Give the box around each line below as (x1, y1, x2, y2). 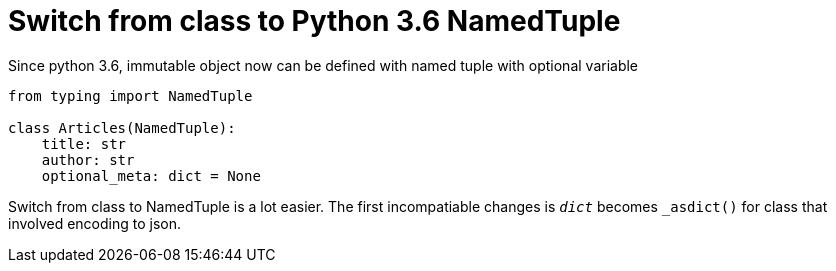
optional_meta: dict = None (41, 167, 261, 184)
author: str (41, 151, 135, 168)
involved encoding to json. (8, 214, 182, 232)
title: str (41, 135, 127, 152)
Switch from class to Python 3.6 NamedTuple (8, 4, 621, 38)
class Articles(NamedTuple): (8, 119, 236, 136)
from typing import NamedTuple (8, 87, 253, 104)
